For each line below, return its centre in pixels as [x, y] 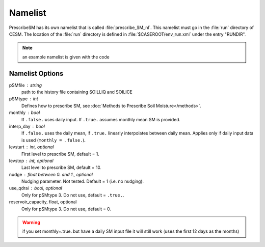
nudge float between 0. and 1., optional [51, 174]
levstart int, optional [31, 147]
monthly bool [25, 112]
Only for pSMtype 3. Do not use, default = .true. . [73, 195]
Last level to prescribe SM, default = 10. [61, 167]
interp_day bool [27, 126]
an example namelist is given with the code [66, 57]
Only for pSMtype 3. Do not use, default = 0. [66, 209]
